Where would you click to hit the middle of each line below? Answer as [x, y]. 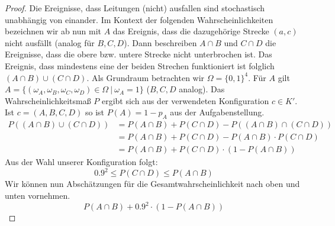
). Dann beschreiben [160, 42]
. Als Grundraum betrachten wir [146, 77]
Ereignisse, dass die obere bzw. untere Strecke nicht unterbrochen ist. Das [138, 54]
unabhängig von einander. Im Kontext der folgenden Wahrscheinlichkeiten [139, 19]
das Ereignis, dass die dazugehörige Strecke [191, 31]
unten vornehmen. [38, 195]
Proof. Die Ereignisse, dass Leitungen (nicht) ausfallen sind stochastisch [135, 8]
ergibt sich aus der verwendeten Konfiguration [185, 100]
